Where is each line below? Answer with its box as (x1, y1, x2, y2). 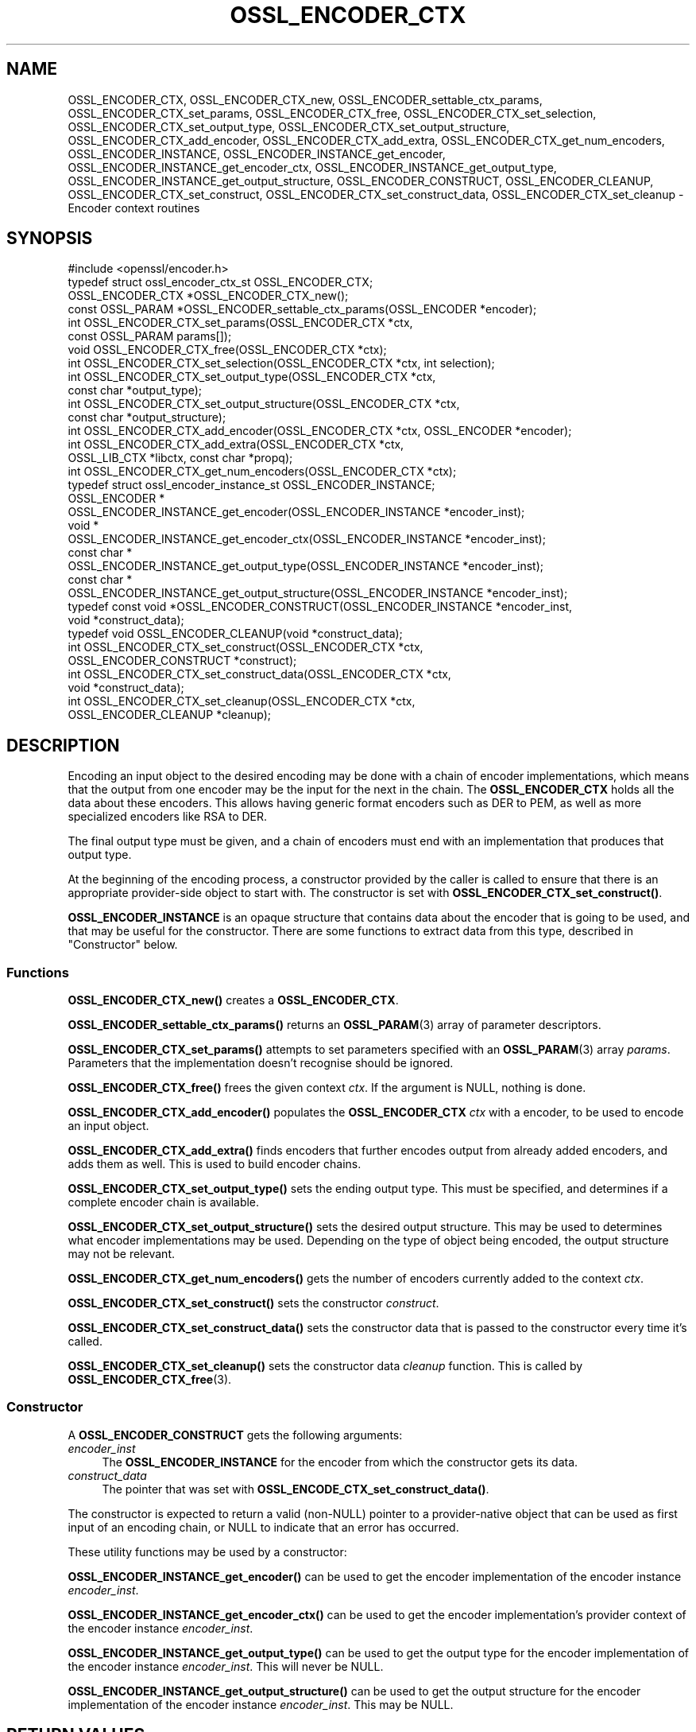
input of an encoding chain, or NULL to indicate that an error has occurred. (68, 1520, 459, 1534)
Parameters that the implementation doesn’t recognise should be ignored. (68, 1056, 454, 1070)
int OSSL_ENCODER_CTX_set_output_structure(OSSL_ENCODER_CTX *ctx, (68, 397, 460, 411)
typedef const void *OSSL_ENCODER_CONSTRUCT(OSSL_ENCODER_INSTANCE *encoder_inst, (68, 600, 573, 614)
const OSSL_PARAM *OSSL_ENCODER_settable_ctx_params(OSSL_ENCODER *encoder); (68, 302, 537, 316)
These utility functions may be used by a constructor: (68, 1544, 347, 1559)
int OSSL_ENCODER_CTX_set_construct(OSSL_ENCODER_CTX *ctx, (68, 640, 423, 654)
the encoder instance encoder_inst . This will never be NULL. (68, 1659, 384, 1673)
